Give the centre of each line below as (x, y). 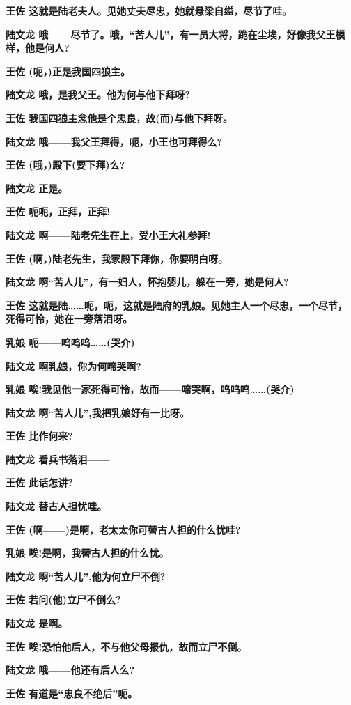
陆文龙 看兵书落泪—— (58, 459)
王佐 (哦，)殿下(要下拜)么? (65, 165)
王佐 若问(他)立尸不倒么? (63, 599)
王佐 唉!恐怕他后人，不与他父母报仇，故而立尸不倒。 (126, 646)
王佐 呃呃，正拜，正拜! (58, 211)
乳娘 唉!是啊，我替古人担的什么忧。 (87, 553)
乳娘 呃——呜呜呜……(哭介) (70, 342)
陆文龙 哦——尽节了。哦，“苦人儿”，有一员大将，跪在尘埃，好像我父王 (171, 34)
